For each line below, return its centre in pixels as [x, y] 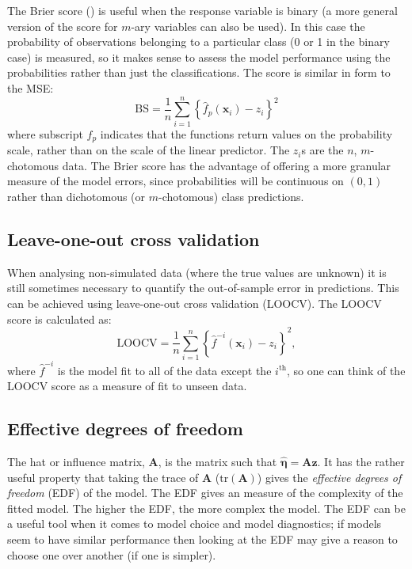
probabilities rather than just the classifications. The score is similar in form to [199, 72]
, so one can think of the [346, 370]
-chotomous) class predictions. [231, 196]
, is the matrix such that [217, 462]
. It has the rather [361, 462]
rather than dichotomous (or [76, 196]
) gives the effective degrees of [329, 477]
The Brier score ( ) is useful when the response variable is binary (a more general [202, 10]
